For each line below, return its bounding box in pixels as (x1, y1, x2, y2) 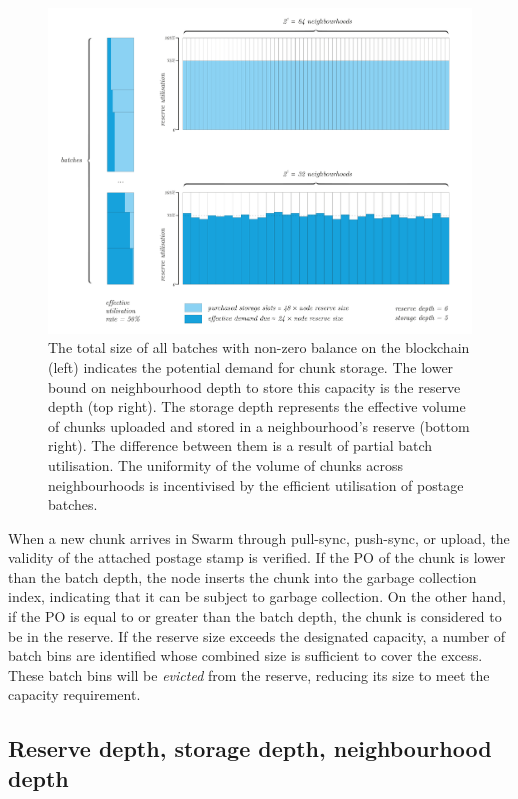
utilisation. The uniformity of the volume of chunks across (48, 454, 404, 475)
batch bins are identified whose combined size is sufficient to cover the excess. (8, 645, 483, 666)
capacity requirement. (8, 684, 141, 705)
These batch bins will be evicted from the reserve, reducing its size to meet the (8, 664, 490, 685)
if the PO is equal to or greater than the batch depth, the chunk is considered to (8, 606, 502, 627)
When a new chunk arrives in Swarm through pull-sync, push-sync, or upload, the (8, 527, 510, 548)
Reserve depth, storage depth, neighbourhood (8, 733, 492, 764)
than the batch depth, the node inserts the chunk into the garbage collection (8, 566, 477, 587)
